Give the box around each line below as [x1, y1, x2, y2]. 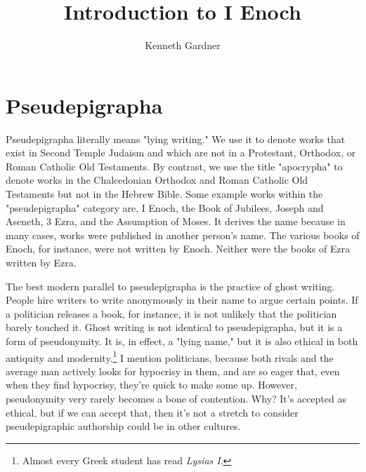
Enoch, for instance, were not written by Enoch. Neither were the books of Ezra [6, 241, 351, 256]
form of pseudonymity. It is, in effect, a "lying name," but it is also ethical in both [6, 333, 358, 348]
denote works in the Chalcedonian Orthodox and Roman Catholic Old [6, 173, 308, 187]
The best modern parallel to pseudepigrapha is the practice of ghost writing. [6, 278, 335, 293]
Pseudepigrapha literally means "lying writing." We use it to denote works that [6, 131, 346, 146]
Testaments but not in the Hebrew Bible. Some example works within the [6, 187, 323, 201]
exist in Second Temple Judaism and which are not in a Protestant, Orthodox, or [6, 145, 356, 160]
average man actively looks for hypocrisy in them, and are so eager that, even [6, 363, 340, 378]
